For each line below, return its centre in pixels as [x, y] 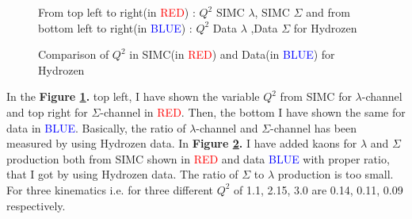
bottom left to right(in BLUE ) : [115, 27]
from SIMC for [316, 96]
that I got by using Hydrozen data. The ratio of [122, 174]
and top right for [47, 111]
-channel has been [314, 127]
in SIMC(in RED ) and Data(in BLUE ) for [232, 54]
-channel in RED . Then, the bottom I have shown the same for [253, 111]
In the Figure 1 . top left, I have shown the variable [133, 96]
